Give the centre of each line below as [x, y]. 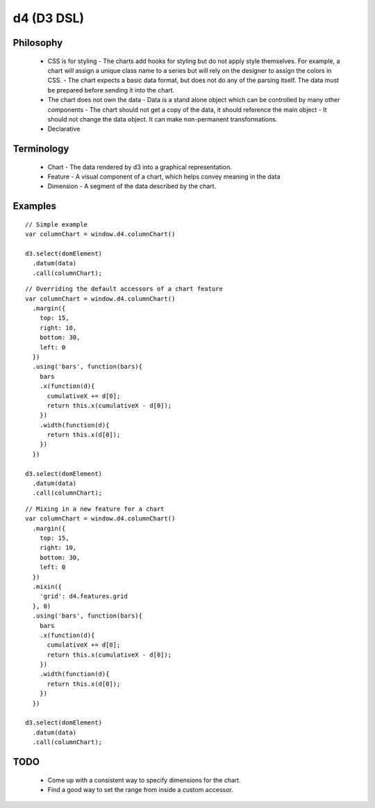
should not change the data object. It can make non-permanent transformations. [162, 119]
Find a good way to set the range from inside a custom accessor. [140, 790]
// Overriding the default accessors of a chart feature [124, 289]
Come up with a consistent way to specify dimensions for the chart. [144, 780]
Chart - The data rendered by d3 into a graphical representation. [140, 167]
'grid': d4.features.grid [84, 596]
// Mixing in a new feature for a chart [95, 509]
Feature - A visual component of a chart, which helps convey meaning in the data [164, 176]
